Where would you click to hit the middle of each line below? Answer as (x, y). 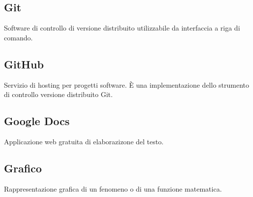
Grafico (23, 168)
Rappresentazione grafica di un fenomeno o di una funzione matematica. (113, 188)
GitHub (24, 64)
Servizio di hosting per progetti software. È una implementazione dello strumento (127, 84)
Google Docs (37, 121)
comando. (18, 37)
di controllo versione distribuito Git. (58, 94)
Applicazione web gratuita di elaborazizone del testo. (84, 141)
